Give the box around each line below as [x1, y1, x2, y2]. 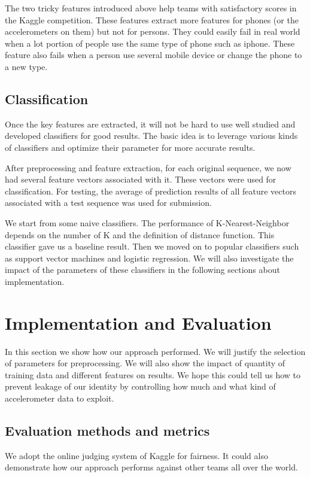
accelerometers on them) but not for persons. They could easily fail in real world [5, 25, 300, 38]
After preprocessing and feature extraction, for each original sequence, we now [5, 161, 291, 174]
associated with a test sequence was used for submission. [5, 196, 212, 209]
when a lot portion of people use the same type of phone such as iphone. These [5, 37, 295, 49]
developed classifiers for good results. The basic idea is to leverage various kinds [5, 129, 298, 142]
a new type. [5, 60, 48, 72]
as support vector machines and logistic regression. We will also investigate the [5, 251, 294, 264]
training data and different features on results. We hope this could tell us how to [5, 368, 301, 381]
